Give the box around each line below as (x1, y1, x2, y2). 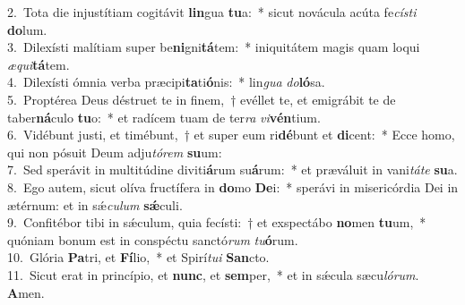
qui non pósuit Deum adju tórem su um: (7, 142, 222, 161)
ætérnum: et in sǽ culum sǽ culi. (7, 195, 183, 214)
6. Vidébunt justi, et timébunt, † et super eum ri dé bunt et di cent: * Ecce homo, (7, 125, 455, 144)
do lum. (7, 20, 47, 38)
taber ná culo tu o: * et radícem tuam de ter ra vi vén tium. (7, 107, 321, 126)
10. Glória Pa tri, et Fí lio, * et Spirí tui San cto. (7, 248, 270, 267)
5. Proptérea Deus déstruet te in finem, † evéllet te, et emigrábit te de (7, 89, 396, 108)
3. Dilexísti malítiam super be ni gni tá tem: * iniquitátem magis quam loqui (7, 38, 420, 56)
